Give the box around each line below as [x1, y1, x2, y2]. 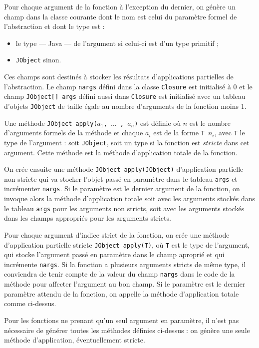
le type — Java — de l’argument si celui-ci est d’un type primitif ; [15, 37, 219, 48]
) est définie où [134, 117, 181, 128]
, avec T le [214, 127, 245, 138]
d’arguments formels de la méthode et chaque [4, 127, 143, 138]
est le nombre [189, 117, 231, 128]
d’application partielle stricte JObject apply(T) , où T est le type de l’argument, [4, 239, 250, 250]
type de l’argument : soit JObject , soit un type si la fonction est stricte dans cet [4, 137, 250, 147]
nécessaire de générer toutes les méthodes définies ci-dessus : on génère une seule [4, 325, 250, 335]
